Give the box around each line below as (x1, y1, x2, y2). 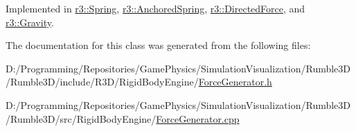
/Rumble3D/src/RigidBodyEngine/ (6, 111, 157, 125)
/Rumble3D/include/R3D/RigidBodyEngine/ (6, 74, 199, 89)
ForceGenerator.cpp (156, 111, 240, 125)
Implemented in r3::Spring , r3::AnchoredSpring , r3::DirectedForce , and (6, 1, 305, 15)
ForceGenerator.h (198, 74, 272, 89)
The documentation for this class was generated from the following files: (6, 38, 311, 52)
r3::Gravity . (6, 14, 54, 29)
